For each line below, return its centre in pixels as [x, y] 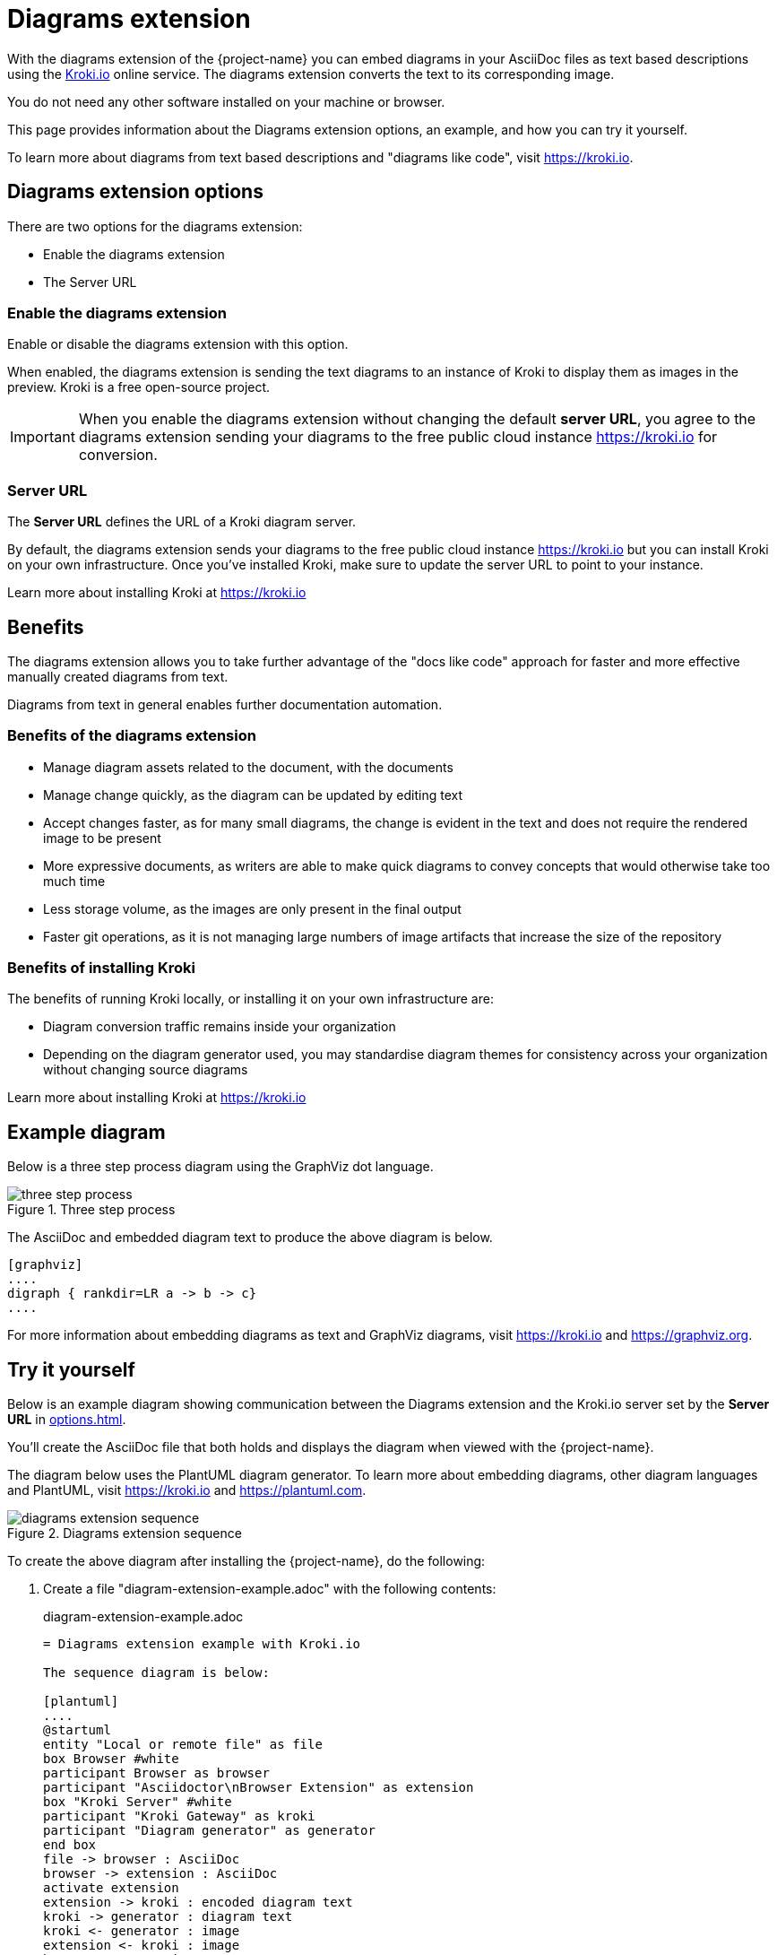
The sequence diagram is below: [156, 1673]
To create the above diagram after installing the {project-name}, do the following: [246, 1561]
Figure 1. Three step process [91, 1210]
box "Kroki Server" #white [138, 1802]
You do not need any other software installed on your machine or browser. [226, 101]
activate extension [111, 1888]
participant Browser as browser [156, 1773]
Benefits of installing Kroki [101, 968]
